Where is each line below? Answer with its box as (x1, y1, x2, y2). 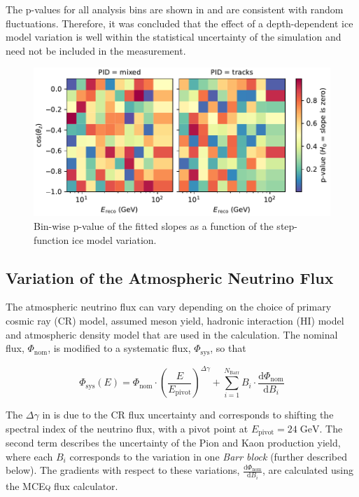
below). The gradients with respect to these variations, (6, 463, 240, 477)
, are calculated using (262, 463, 353, 477)
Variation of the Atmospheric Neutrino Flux (6, 266, 334, 288)
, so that (210, 341, 246, 355)
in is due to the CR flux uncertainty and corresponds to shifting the (42, 407, 334, 422)
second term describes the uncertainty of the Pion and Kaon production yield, (6, 435, 341, 450)
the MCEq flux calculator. (6, 478, 118, 493)
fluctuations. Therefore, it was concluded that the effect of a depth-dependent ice (6, 15, 353, 30)
